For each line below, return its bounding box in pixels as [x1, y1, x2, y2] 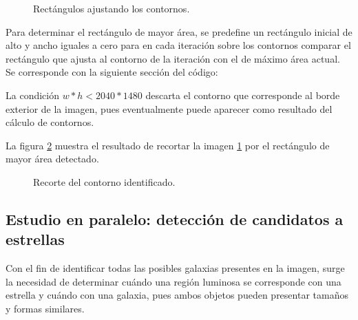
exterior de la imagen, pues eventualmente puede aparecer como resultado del [6, 101, 333, 116]
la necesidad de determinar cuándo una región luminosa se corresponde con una [6, 274, 341, 288]
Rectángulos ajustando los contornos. [33, 1, 190, 15]
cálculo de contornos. [6, 115, 94, 129]
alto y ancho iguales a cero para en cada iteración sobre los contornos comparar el [6, 38, 351, 52]
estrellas [6, 228, 65, 250]
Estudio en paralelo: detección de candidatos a [6, 208, 344, 229]
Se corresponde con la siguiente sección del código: [6, 65, 218, 79]
